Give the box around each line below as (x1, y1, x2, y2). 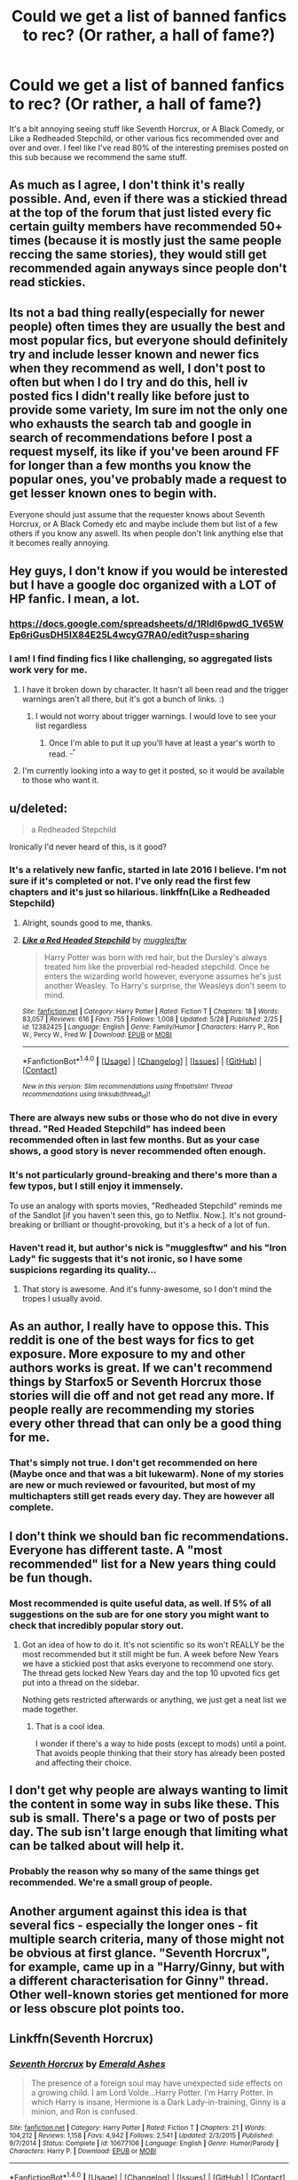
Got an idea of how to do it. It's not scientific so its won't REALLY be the (21, 1639, 286, 1650)
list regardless (35, 720, 87, 731)
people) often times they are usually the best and (9, 318, 286, 334)
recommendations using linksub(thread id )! (21, 1090, 151, 1100)
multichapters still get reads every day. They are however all (9, 1490, 275, 1503)
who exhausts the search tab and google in (9, 416, 252, 431)
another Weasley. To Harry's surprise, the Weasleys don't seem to (43, 980, 286, 990)
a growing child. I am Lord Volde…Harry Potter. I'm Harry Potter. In (30, 2088, 273, 2098)
